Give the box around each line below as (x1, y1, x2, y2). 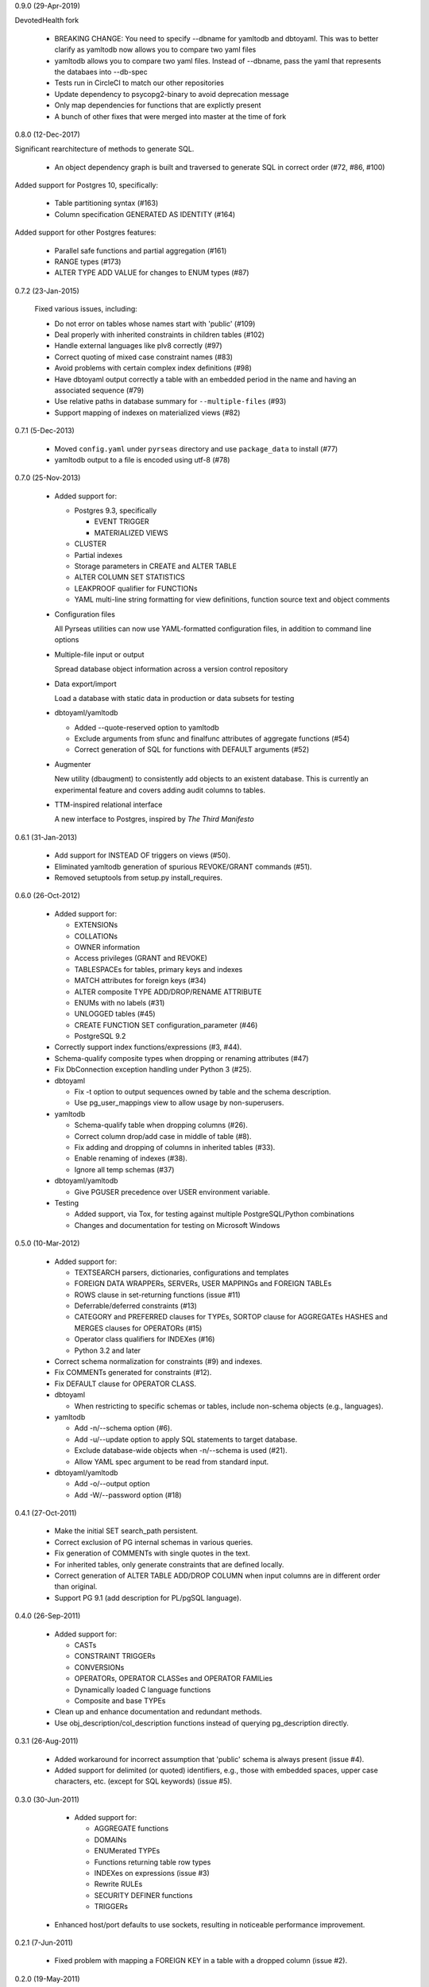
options (54, 635, 79, 645)
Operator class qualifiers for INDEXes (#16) (74, 1334, 215, 1344)
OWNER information (74, 942, 141, 951)
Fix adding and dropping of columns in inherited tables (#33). (74, 1142, 276, 1152)
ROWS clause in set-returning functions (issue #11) (74, 1290, 242, 1299)
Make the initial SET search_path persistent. (54, 1526, 199, 1536)
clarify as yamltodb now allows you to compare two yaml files (54, 45, 257, 55)
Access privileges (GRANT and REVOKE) (74, 954, 208, 963)
